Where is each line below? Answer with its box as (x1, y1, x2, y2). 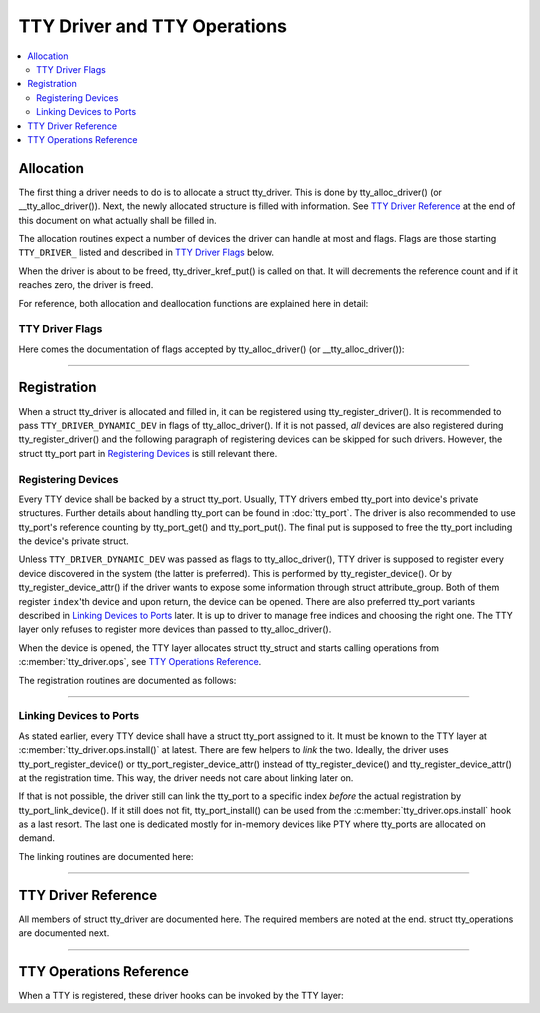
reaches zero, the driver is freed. (18, 279, 154, 291)
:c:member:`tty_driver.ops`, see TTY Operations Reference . (18, 656, 262, 668)
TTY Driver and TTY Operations (18, 15, 288, 37)
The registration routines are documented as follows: (18, 674, 237, 686)
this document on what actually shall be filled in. (18, 214, 217, 226)
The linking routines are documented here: (18, 850, 194, 862)
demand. (18, 832, 55, 844)
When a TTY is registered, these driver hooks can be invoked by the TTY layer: (18, 990, 344, 1002)
